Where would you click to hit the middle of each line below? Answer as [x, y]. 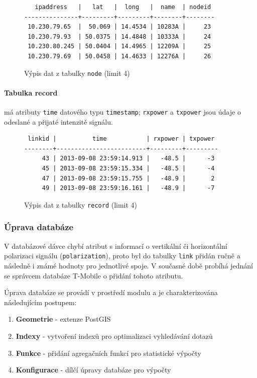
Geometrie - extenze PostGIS [63, 319]
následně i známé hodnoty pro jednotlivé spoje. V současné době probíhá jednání [128, 265]
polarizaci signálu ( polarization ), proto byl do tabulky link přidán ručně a [122, 256]
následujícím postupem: [40, 302]
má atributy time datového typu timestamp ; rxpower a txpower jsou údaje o [122, 112]
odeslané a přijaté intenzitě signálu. [58, 121]
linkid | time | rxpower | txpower [121, 139]
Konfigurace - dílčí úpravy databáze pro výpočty [93, 370]
